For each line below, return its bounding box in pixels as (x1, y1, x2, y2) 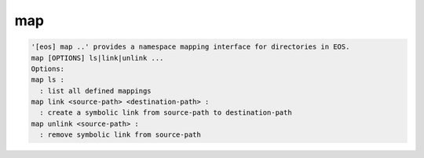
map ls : (31, 75, 65, 84)
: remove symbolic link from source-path (39, 130, 202, 139)
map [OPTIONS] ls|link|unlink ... (31, 53, 164, 62)
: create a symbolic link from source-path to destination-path (39, 108, 292, 117)
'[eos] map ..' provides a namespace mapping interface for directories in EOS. (31, 42, 350, 51)
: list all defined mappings (39, 86, 152, 95)
